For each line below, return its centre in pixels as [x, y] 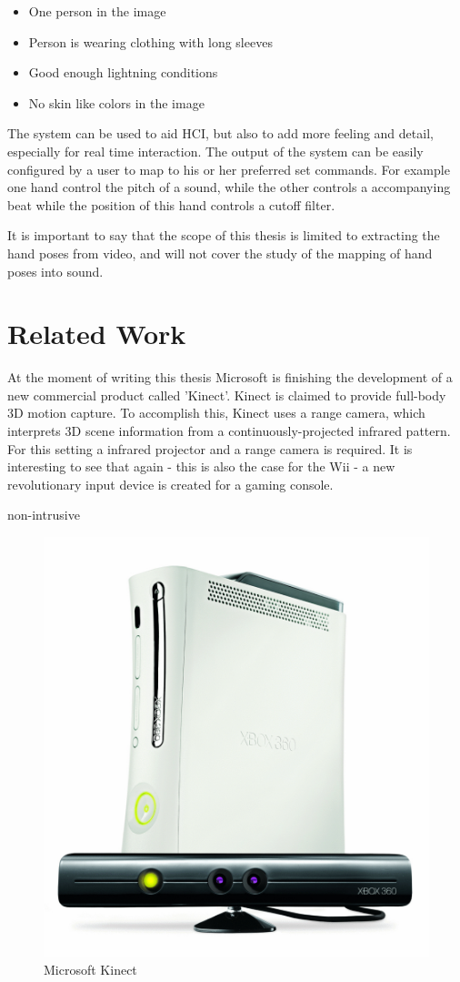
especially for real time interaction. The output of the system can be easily [215, 151]
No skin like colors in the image [116, 102]
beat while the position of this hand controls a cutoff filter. [171, 204]
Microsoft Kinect [90, 969]
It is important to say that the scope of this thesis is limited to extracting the [224, 235]
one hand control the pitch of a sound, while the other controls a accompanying [229, 187]
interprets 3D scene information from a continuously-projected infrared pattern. [229, 431]
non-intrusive [44, 515]
